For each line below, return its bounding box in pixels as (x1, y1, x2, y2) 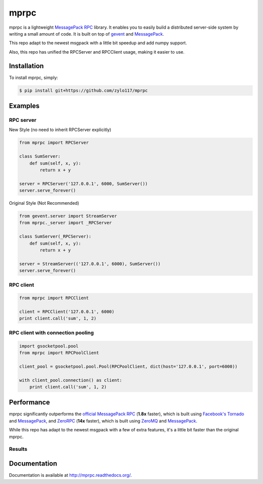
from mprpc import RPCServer (19, 140, 89, 146)
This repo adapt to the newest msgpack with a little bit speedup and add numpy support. (9, 40, 187, 46)
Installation (9, 61, 44, 70)
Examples (9, 102, 40, 110)
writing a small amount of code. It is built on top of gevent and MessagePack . (9, 31, 164, 37)
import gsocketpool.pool (19, 343, 79, 348)
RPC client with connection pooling (9, 329, 94, 336)
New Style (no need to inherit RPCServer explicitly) (9, 127, 112, 133)
